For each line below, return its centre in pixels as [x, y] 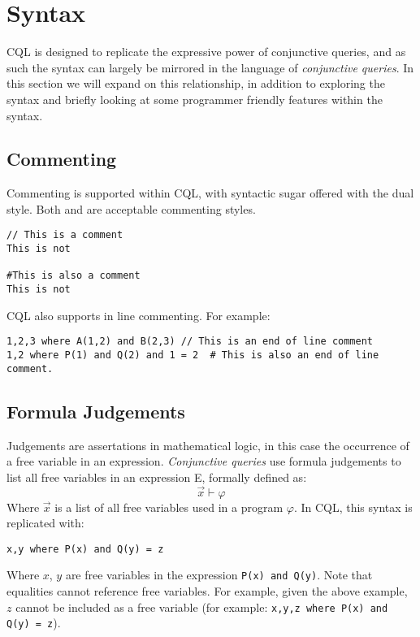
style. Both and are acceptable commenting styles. [131, 208]
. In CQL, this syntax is [353, 507]
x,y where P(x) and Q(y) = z [85, 549]
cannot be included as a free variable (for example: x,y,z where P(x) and [202, 607]
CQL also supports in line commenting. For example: [139, 315]
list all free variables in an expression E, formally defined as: [157, 477]
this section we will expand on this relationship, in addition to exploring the [196, 83]
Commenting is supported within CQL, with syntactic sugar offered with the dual [210, 193]
